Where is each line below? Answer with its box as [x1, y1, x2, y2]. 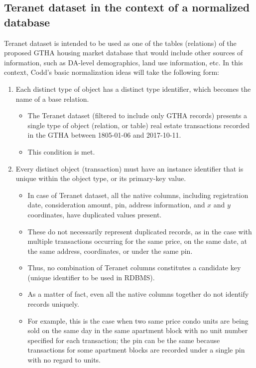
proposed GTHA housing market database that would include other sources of [4, 47, 243, 58]
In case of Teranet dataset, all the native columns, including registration [27, 189, 249, 200]
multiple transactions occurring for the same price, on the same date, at [27, 236, 247, 246]
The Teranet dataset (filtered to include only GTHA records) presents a [27, 110, 248, 121]
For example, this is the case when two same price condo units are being [27, 315, 249, 326]
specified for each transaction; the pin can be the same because [27, 335, 220, 345]
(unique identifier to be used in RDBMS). [27, 272, 155, 282]
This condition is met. [27, 146, 95, 157]
